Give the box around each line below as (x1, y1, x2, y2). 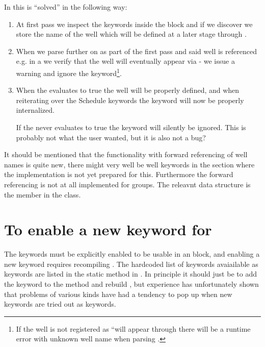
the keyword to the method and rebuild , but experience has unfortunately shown (4, 279, 259, 289)
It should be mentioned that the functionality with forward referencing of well (4, 149, 248, 160)
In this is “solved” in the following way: (4, 2, 127, 12)
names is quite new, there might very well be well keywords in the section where (4, 159, 255, 169)
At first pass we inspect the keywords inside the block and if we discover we (16, 18, 253, 29)
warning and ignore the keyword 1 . (16, 66, 122, 78)
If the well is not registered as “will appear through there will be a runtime (16, 323, 251, 334)
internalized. (16, 105, 55, 115)
